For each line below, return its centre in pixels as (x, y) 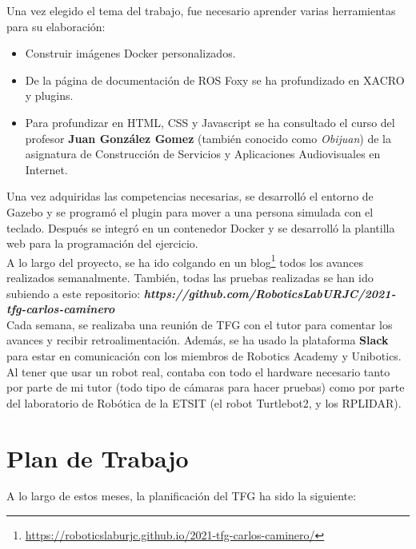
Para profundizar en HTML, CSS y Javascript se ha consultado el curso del (210, 122)
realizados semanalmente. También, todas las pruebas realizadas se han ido (190, 277)
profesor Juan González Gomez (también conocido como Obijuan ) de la (208, 138)
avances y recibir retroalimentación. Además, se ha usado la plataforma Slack (198, 340)
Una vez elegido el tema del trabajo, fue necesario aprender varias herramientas (201, 10)
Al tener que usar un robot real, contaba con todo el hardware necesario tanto (198, 371)
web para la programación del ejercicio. (102, 243)
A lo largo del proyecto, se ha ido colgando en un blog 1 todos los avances (185, 261)
